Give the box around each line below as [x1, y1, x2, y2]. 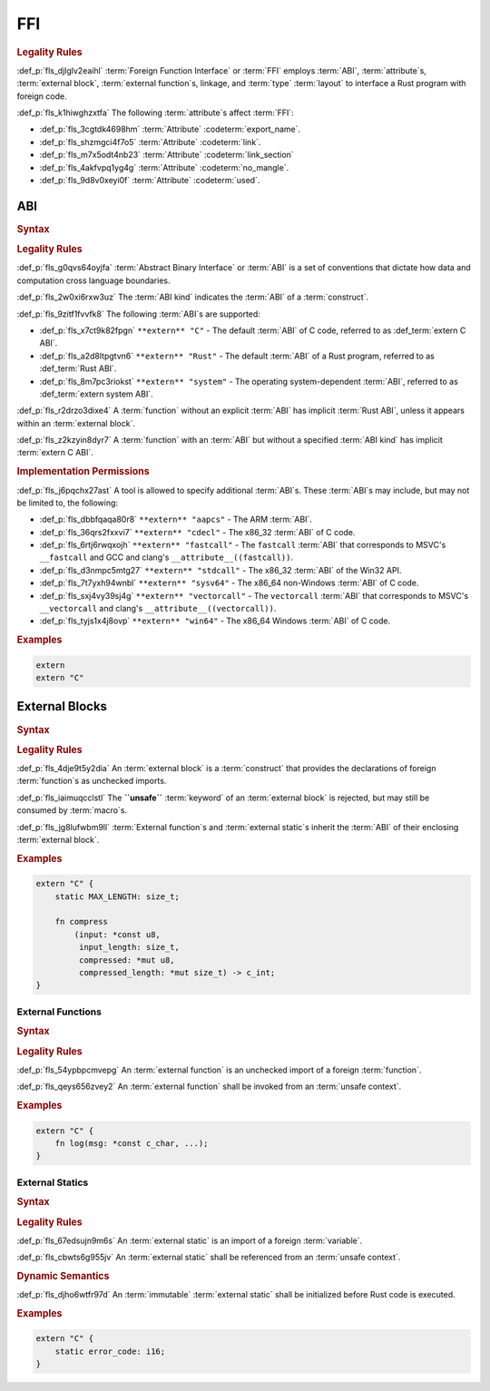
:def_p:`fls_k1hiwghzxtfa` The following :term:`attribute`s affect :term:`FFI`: [16, 107, 294, 118]
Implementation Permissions [16, 465, 150, 478]
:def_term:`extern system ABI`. [39, 388, 153, 399]
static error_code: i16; [54, 1346, 166, 1357]
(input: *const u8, [73, 929, 161, 939]
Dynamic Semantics [16, 1269, 110, 1282]
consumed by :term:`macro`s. [16, 805, 127, 816]
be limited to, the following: [16, 497, 118, 508]
